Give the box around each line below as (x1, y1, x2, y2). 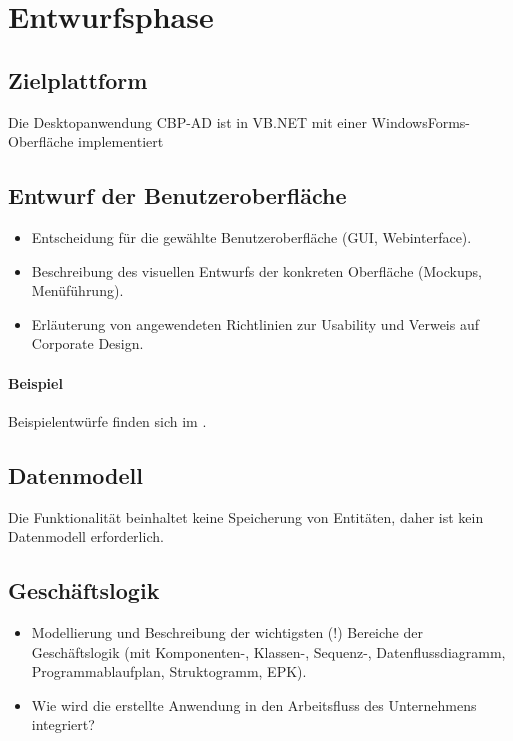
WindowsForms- (371, 111, 470, 132)
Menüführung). (31, 280, 124, 301)
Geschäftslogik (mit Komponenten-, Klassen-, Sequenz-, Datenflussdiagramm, (31, 641, 506, 662)
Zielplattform (8, 64, 148, 95)
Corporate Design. (31, 333, 144, 354)
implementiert (78, 131, 164, 152)
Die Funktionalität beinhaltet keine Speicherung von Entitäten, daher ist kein (8, 506, 484, 527)
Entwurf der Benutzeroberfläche (8, 180, 347, 211)
